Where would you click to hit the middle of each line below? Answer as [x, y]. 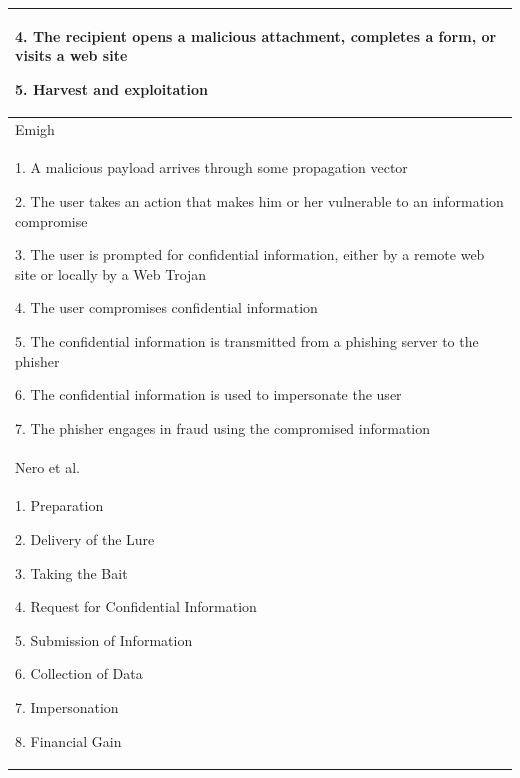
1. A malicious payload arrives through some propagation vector [211, 167]
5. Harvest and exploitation [112, 88]
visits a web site [71, 55]
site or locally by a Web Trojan [111, 273]
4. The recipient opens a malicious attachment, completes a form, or [256, 35]
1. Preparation [59, 505]
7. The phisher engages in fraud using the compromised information [223, 427]
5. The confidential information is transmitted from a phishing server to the [247, 340]
